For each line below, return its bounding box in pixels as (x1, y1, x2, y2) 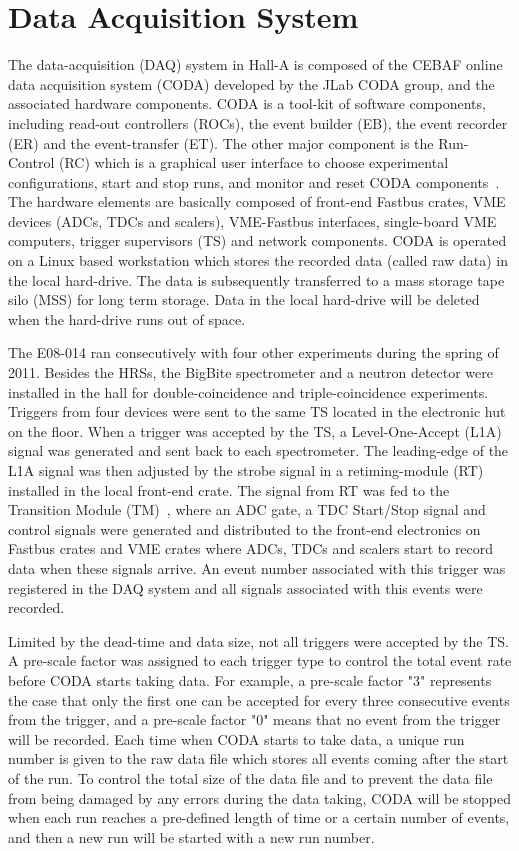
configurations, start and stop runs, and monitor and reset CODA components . (8, 171, 500, 192)
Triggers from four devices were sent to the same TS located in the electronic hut (8, 401, 506, 422)
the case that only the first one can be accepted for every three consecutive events (8, 689, 510, 710)
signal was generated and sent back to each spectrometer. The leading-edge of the (8, 440, 509, 461)
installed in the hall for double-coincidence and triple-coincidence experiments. (8, 381, 489, 402)
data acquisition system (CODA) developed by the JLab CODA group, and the (8, 73, 495, 94)
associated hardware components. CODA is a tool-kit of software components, (8, 93, 486, 114)
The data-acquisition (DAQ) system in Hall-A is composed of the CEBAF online (8, 54, 503, 75)
